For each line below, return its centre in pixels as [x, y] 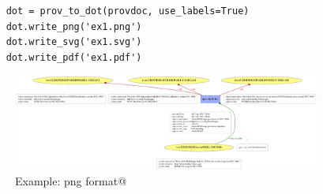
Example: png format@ [71, 180]
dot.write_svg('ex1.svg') [74, 42]
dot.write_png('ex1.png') [74, 26]
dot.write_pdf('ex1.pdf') [74, 57]
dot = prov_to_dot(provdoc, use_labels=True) [128, 11]
